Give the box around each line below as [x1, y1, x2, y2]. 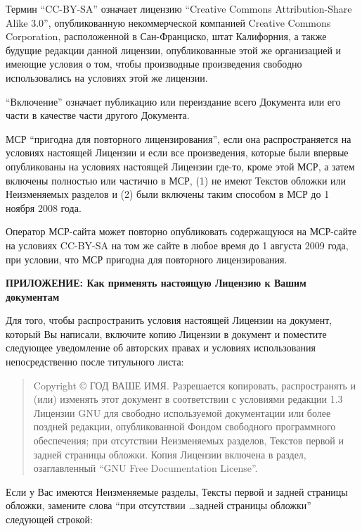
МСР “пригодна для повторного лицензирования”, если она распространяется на [6, 131, 351, 146]
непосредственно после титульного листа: [6, 354, 184, 369]
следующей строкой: [6, 512, 93, 526]
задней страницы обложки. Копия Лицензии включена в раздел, [33, 446, 306, 461]
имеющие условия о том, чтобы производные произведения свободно [6, 56, 302, 71]
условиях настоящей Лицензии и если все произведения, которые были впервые [6, 145, 349, 160]
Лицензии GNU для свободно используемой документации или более [33, 405, 331, 420]
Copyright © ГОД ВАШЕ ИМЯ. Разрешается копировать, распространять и [33, 377, 356, 392]
